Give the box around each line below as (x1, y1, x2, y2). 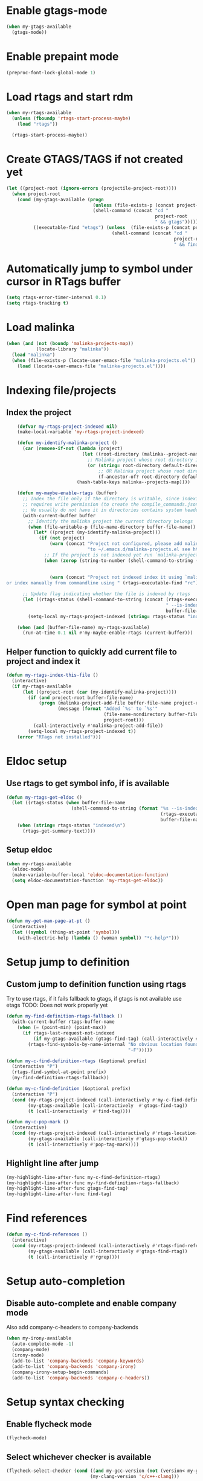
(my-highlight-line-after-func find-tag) (6, 1191, 112, 1197)
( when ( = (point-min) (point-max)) (17, 1025, 107, 1031)
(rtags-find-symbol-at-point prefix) (11, 1069, 107, 1076)
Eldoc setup (6, 754, 68, 768)
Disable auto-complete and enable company (6, 1299, 177, 1309)
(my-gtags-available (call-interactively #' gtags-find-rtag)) (28, 1248, 188, 1254)
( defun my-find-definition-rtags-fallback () (6, 1013, 123, 1019)
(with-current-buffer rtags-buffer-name (11, 1019, 115, 1025)
